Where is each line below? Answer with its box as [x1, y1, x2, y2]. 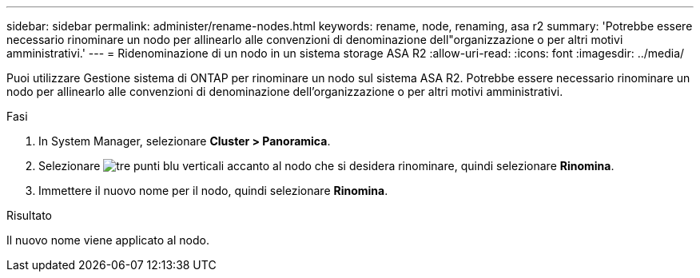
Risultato [6, 208, 53, 222]
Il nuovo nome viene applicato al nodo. [6, 233, 209, 247]
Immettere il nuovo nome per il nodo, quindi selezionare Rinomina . [38, 184, 388, 197]
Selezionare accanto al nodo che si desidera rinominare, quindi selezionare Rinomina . [38, 159, 614, 173]
